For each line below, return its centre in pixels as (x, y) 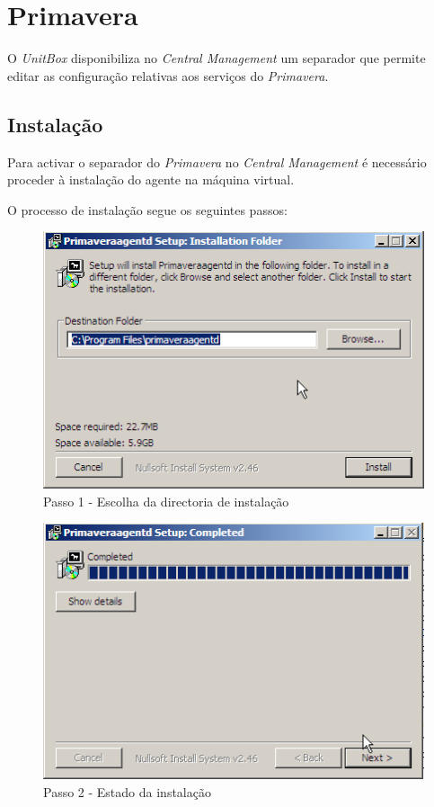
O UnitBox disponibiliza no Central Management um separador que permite (217, 58)
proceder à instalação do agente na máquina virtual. (151, 179)
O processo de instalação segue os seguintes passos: (147, 209)
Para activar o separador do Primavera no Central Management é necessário (217, 161)
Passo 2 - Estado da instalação (127, 791)
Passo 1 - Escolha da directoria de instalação (166, 501)
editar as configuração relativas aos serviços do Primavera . (168, 75)
